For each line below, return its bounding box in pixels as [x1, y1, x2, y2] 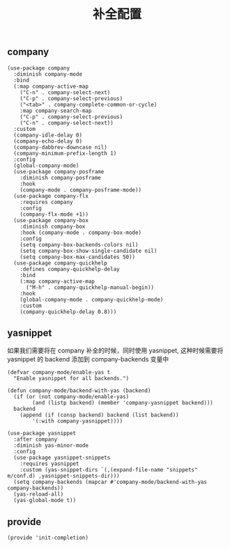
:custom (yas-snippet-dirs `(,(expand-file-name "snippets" [20, 467, 198, 473]
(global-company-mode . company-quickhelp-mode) [20, 296, 164, 303]
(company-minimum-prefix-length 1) [13, 150, 117, 157]
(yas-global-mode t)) [13, 497, 77, 504]
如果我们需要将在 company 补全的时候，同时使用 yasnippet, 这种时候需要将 [7, 346, 224, 355]
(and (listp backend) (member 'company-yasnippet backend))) [32, 400, 214, 407]
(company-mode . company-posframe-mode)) [20, 186, 141, 194]
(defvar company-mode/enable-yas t [7, 369, 111, 376]
